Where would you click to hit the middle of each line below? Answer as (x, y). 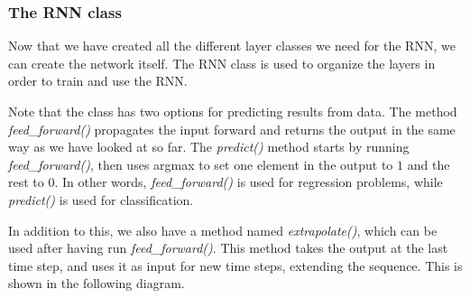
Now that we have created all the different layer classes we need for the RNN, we (232, 46)
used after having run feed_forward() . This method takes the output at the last (228, 248)
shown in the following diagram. (97, 283)
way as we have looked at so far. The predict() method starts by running (209, 147)
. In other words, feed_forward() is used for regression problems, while (249, 182)
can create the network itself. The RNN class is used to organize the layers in (222, 63)
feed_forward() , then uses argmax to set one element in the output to (201, 164)
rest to (26, 182)
